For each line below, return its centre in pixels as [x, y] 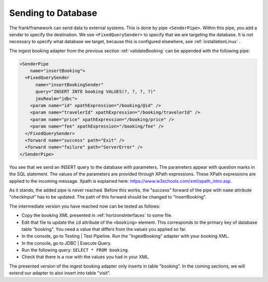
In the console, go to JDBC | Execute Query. [67, 243]
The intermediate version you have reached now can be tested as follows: [85, 206]
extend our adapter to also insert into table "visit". [60, 273]
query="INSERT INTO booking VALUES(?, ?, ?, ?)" [96, 92]
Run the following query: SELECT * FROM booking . [75, 250]
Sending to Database [53, 13]
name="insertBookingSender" [69, 85]
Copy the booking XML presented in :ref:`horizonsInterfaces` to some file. [97, 215]
